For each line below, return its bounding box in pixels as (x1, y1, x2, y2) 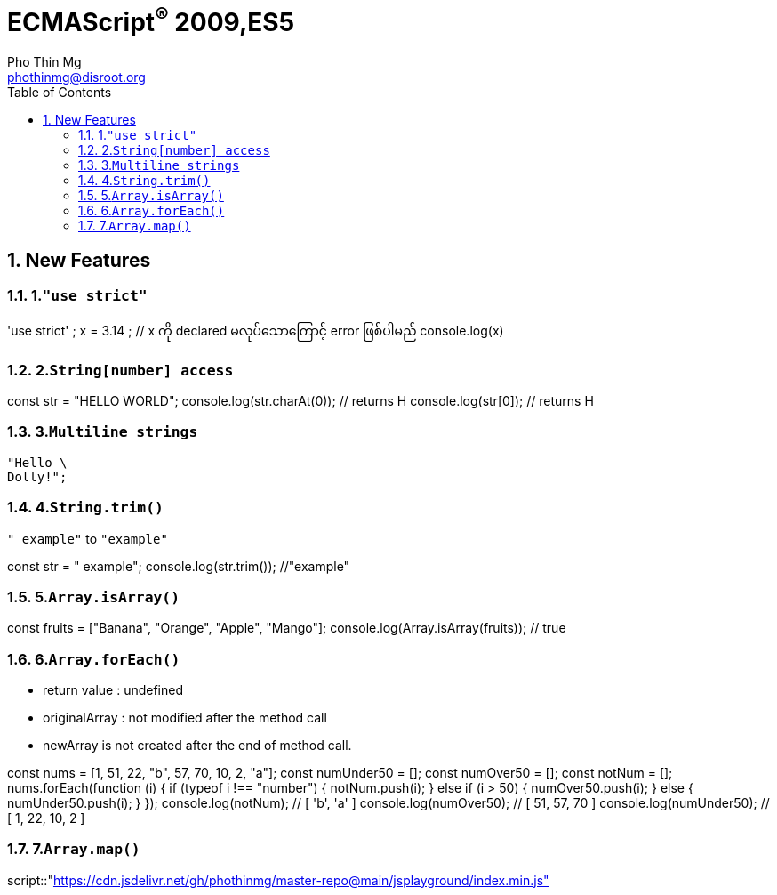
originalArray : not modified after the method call (43, 710, 327, 726)
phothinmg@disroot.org (7, 69, 146, 85)
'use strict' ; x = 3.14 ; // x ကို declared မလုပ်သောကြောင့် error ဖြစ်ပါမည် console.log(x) (7, 323, 504, 339)
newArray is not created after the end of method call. (43, 738, 352, 754)
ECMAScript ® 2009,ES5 (7, 2, 295, 38)
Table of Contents (7, 85, 112, 101)
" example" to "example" (7, 530, 168, 546)
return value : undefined (43, 682, 184, 698)
